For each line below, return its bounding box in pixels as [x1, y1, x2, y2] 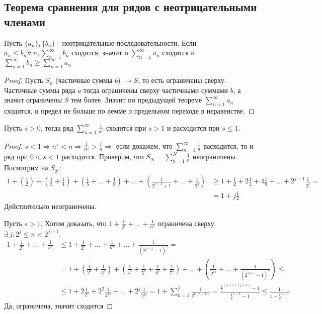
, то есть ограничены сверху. [138, 75, 226, 85]
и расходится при [167, 122, 220, 133]
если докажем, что [116, 140, 173, 151]
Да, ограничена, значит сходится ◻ [4, 300, 113, 311]
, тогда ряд [40, 122, 73, 133]
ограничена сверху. [157, 218, 216, 228]
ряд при [4, 151, 28, 162]
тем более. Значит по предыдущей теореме [71, 94, 202, 105]
